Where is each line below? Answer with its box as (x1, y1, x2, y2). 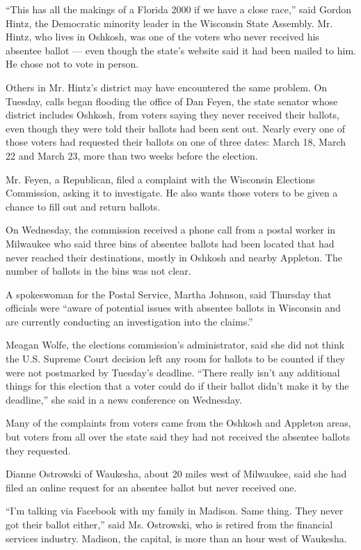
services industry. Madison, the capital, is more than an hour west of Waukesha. (6, 530, 347, 545)
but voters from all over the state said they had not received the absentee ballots (6, 429, 351, 444)
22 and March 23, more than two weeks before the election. (6, 148, 258, 162)
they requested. (6, 443, 71, 457)
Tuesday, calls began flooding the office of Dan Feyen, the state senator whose (6, 93, 338, 108)
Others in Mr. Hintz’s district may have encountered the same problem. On (6, 79, 328, 94)
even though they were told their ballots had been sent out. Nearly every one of (6, 121, 345, 135)
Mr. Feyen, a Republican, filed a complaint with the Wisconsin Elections (6, 171, 315, 186)
